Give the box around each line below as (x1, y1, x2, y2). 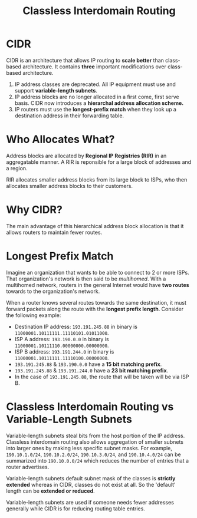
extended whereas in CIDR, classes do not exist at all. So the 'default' (6, 481, 176, 488)
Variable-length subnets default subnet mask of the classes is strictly (6, 474, 176, 481)
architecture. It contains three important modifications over (22, 63, 167, 70)
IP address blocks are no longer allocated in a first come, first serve (14, 93, 179, 100)
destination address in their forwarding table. (14, 112, 124, 119)
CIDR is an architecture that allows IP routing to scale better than (6, 57, 164, 64)
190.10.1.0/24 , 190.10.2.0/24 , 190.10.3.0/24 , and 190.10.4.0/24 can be (6, 451, 181, 458)
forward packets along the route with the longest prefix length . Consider (6, 305, 184, 312)
